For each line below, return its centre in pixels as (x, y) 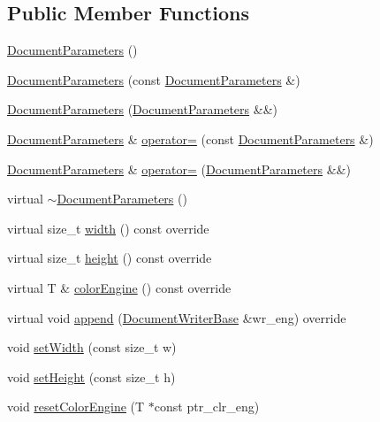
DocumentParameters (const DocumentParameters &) (154, 79)
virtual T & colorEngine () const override (119, 287)
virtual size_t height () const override (110, 258)
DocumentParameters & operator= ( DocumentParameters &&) (179, 169)
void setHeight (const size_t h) (91, 376)
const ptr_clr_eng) (207, 407)
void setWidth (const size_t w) (92, 347)
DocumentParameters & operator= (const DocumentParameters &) (190, 138)
